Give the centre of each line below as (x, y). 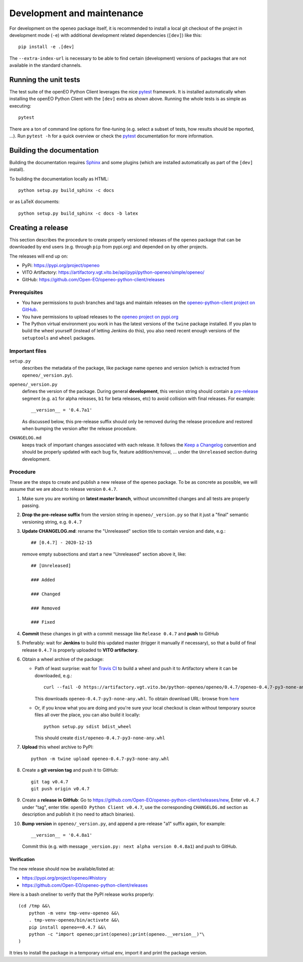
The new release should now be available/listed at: (62, 869)
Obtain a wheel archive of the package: (63, 659)
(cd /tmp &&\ (34, 906)
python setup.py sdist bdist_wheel (88, 726)
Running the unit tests (45, 80)
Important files (28, 351)
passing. (31, 505)
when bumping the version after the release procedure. (80, 429)
